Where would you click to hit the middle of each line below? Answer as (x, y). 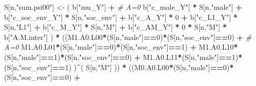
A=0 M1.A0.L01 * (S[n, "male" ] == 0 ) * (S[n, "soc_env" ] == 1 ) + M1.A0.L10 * (121, 47)
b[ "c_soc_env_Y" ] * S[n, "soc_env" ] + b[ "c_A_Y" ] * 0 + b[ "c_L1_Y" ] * (121, 17)
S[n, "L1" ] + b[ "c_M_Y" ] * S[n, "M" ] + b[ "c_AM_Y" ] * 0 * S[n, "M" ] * (115, 27)
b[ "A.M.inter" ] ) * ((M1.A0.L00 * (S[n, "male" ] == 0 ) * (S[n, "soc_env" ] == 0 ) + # (128, 37)
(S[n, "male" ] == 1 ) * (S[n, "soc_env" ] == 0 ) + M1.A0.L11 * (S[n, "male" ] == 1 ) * (123, 57)
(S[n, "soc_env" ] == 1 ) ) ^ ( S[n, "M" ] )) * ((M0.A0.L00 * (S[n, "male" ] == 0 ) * (119, 67)
